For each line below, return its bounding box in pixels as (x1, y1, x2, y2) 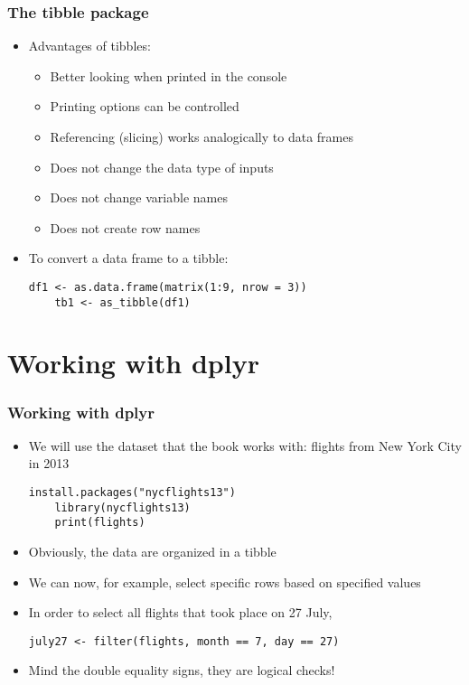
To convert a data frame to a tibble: (28, 249, 229, 267)
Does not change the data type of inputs (50, 157, 274, 176)
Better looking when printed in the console (50, 66, 287, 85)
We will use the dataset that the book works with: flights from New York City (28, 436, 462, 455)
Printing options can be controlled (50, 97, 239, 116)
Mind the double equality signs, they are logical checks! (28, 661, 335, 680)
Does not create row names (50, 218, 201, 237)
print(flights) (54, 516, 145, 530)
